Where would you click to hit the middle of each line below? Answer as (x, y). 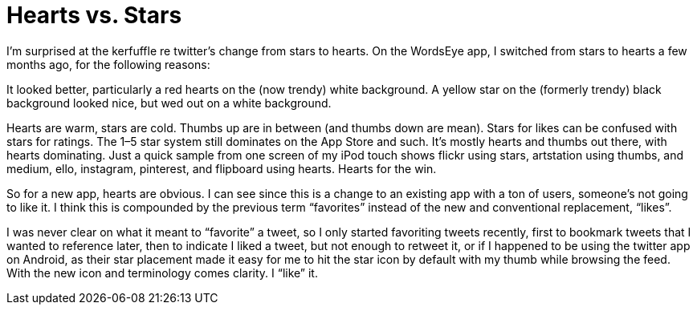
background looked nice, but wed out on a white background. (169, 103)
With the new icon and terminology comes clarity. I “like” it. (162, 273)
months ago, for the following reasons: (108, 64)
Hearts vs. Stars (94, 15)
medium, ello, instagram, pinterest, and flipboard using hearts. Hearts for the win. (222, 168)
